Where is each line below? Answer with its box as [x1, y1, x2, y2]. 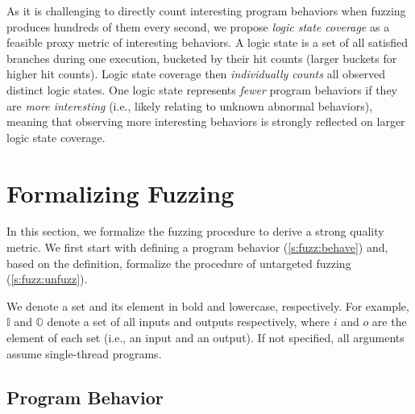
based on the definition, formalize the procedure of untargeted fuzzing [6, 254, 351, 271]
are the [371, 313, 407, 330]
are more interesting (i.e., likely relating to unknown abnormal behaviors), [6, 97, 373, 114]
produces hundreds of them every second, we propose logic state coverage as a [6, 18, 390, 35]
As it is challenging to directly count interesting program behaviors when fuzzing [6, 2, 406, 19]
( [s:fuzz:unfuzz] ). [6, 270, 88, 287]
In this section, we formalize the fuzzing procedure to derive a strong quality [6, 223, 384, 240]
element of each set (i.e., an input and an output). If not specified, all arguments [6, 329, 405, 346]
